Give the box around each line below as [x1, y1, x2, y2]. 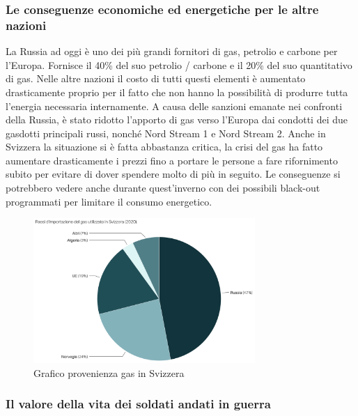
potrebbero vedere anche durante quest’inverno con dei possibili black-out [6, 180, 320, 195]
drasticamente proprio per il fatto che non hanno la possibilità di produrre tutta [6, 84, 348, 99]
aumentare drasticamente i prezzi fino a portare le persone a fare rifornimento [6, 153, 338, 167]
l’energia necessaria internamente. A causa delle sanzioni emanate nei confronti [6, 98, 343, 113]
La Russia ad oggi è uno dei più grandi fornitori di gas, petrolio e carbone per [6, 44, 338, 59]
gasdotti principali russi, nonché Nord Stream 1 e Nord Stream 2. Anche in [6, 125, 326, 140]
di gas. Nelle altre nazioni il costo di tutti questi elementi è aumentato [6, 71, 306, 86]
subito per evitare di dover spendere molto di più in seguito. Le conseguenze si [6, 167, 341, 181]
